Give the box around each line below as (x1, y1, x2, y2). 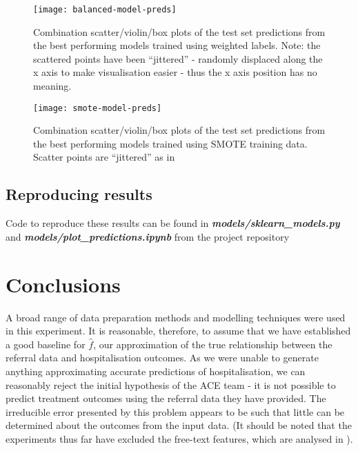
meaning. (33, 79, 72, 93)
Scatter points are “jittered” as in (33, 150, 175, 164)
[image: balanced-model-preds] (33, 5, 177, 14)
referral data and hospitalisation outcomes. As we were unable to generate (6, 350, 319, 365)
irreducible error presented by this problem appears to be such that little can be (6, 404, 345, 419)
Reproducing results (6, 183, 152, 205)
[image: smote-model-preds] (33, 103, 162, 113)
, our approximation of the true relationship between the (93, 337, 332, 351)
